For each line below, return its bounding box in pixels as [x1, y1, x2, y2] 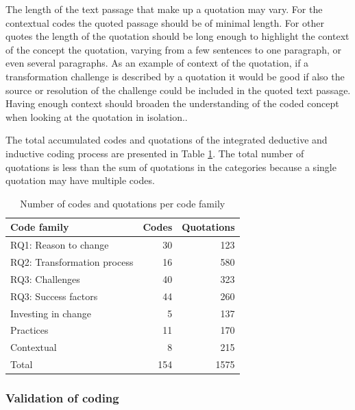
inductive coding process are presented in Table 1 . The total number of [5, 146, 304, 160]
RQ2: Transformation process [10, 255, 134, 269]
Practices [10, 323, 49, 337]
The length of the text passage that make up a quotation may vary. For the [5, 2, 323, 16]
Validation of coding [5, 389, 119, 407]
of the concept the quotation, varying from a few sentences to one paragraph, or [5, 42, 341, 56]
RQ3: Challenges [10, 271, 80, 286]
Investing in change [10, 306, 91, 320]
